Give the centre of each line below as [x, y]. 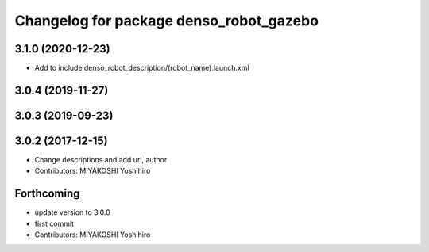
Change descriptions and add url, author [101, 160]
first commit [54, 223]
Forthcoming [47, 194]
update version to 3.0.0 [73, 212]
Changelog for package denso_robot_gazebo [167, 21]
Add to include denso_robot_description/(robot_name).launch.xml [142, 68]
